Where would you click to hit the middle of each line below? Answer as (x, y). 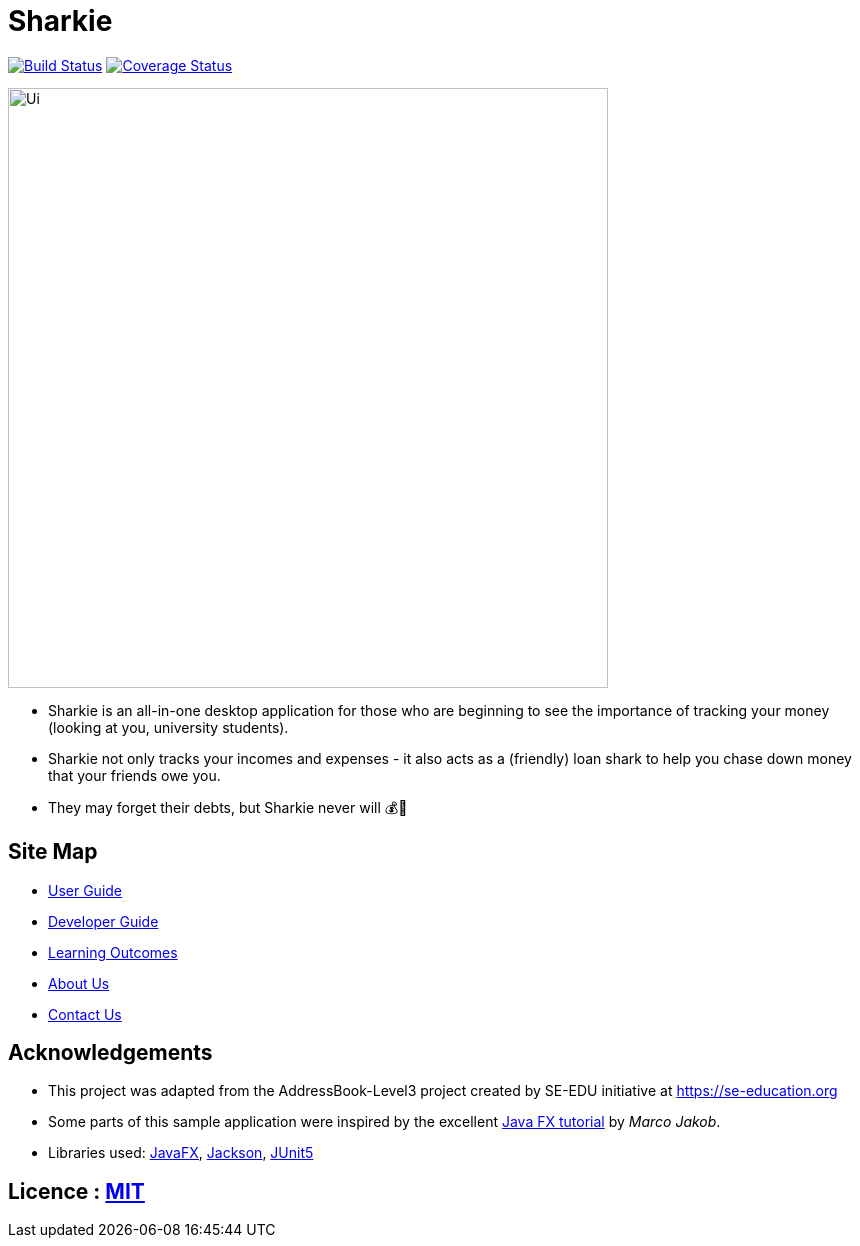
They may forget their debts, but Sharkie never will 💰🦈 (228, 807)
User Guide (85, 890)
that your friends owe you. (134, 775)
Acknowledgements (110, 1053)
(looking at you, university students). (168, 727)
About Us (79, 983)
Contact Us (85, 1014)
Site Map (53, 852)
